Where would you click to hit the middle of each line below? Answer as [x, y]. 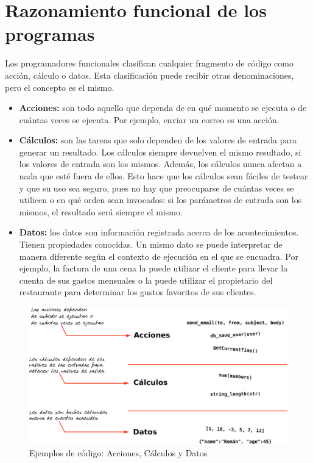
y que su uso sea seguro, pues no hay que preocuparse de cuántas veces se [156, 188]
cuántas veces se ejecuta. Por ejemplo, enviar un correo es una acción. [149, 119]
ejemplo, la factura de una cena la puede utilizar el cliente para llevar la [153, 268]
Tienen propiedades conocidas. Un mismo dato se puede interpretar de [151, 244]
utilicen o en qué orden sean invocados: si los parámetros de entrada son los [160, 200]
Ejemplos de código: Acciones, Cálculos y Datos [118, 452]
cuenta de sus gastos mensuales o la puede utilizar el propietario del [146, 280]
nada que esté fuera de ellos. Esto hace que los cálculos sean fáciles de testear [164, 176]
